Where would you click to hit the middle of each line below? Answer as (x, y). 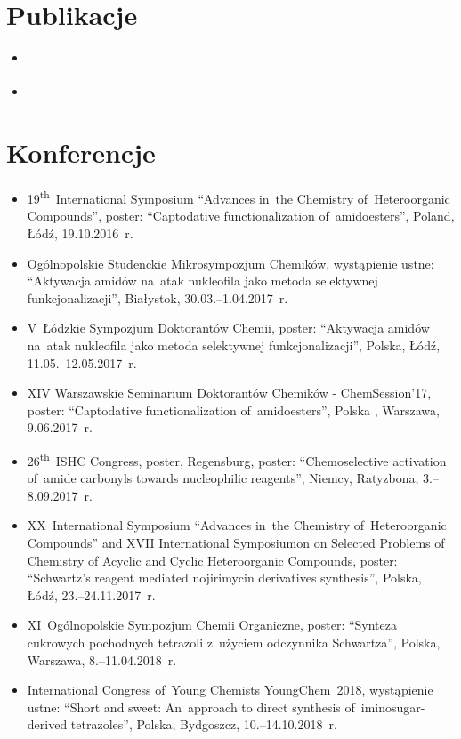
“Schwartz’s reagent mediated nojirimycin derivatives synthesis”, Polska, (224, 578)
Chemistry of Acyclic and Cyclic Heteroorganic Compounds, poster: (212, 560)
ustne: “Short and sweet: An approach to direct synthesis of (191, 707)
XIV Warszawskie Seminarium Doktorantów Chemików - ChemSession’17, (229, 393)
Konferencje (81, 153)
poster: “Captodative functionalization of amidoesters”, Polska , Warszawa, (233, 410)
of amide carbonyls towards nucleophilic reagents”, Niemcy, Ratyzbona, (223, 478)
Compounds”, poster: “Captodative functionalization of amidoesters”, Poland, (241, 216)
